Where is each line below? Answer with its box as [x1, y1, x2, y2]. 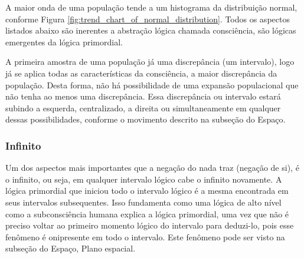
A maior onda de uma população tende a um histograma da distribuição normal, [5, 1, 298, 13]
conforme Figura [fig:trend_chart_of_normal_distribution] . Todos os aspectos [5, 12, 290, 25]
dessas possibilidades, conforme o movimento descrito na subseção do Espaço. [5, 113, 286, 125]
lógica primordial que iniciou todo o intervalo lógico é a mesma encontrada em [5, 184, 289, 197]
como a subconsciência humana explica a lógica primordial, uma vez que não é [5, 207, 289, 220]
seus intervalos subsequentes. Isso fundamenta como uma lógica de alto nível [5, 196, 282, 208]
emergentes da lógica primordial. [5, 35, 123, 48]
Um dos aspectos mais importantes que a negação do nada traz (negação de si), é [5, 161, 299, 174]
